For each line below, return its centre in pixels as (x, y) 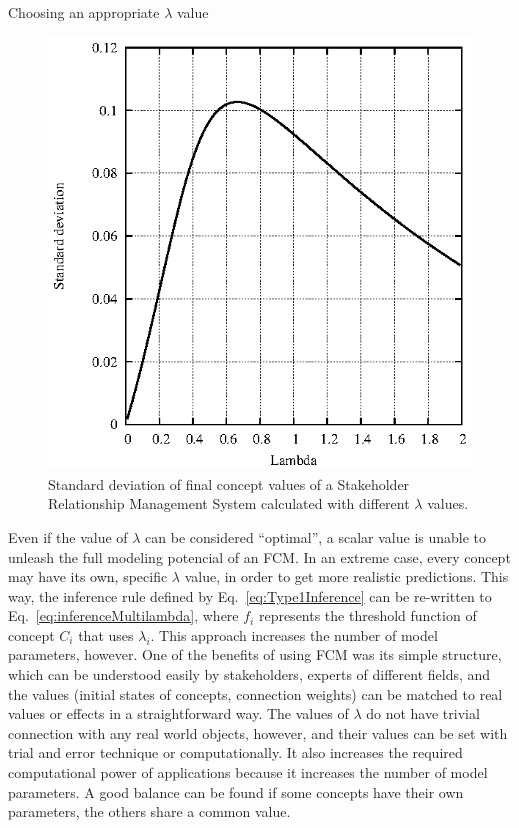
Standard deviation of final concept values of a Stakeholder (229, 483)
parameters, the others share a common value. (149, 811)
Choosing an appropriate (84, 12)
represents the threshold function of (367, 615)
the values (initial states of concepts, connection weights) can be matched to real (255, 693)
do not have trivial (423, 713)
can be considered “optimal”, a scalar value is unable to (316, 536)
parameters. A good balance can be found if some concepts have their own (236, 791)
